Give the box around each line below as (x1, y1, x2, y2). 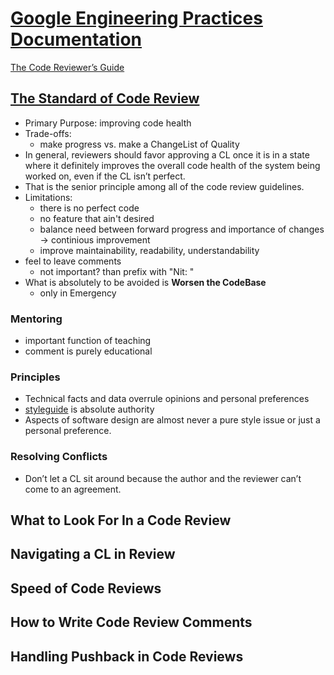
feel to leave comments (24, 255, 122, 267)
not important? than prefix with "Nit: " (39, 265, 195, 277)
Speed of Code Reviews (10, 580, 162, 597)
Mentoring (10, 312, 63, 326)
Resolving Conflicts (10, 450, 108, 464)
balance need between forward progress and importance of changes (39, 223, 325, 235)
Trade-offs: (24, 127, 72, 139)
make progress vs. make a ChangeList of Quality (39, 138, 240, 150)
